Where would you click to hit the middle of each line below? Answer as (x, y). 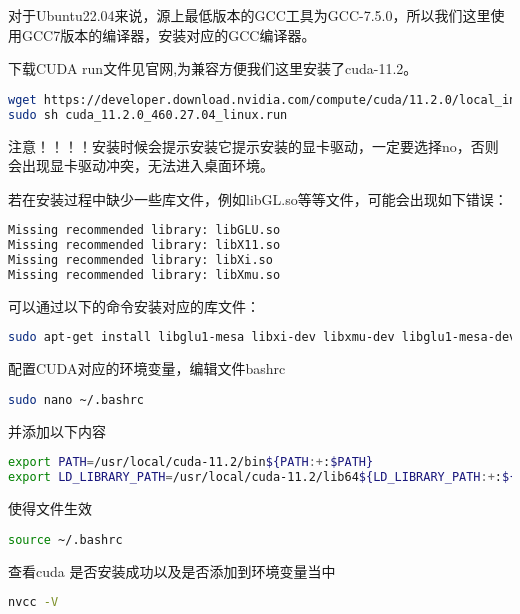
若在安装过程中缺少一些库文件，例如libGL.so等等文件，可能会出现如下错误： (258, 198)
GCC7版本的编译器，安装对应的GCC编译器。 (168, 34)
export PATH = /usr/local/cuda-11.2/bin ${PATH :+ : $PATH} (191, 462)
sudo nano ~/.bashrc (76, 399)
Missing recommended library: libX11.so (144, 245)
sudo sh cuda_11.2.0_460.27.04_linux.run (148, 114)
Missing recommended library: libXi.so (140, 260)
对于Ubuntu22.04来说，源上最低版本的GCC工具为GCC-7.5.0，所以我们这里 (249, 15)
